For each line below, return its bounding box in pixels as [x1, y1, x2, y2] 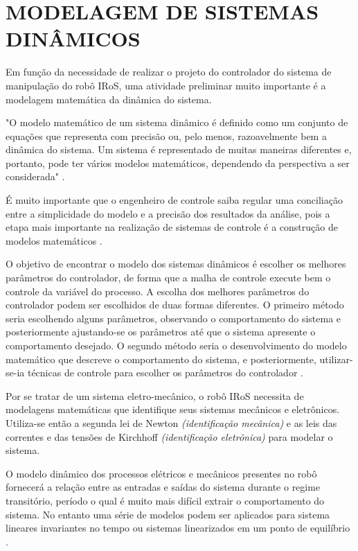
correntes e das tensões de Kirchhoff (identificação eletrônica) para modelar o [6, 429, 333, 444]
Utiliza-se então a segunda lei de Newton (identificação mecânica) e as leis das [6, 415, 337, 430]
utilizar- [319, 351, 353, 366]
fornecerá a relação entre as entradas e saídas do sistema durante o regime [6, 480, 321, 494]
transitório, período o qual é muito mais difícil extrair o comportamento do [6, 493, 325, 507]
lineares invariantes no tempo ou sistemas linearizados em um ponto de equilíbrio [6, 521, 350, 535]
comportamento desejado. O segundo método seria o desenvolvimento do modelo [6, 338, 347, 352]
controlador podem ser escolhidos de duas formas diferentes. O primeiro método [6, 297, 344, 312]
